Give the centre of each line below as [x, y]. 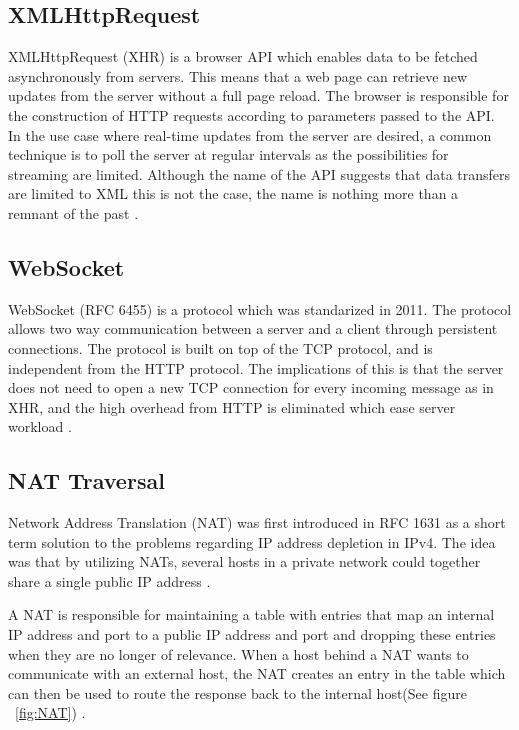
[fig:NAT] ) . [50, 712]
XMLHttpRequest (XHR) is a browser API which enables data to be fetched [243, 56]
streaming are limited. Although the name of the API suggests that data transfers [259, 173]
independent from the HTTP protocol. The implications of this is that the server [256, 367]
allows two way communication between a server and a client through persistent [253, 328]
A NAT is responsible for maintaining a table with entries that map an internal [251, 614]
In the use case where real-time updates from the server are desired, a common [250, 134]
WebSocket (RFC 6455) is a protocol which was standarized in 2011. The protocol [260, 308]
